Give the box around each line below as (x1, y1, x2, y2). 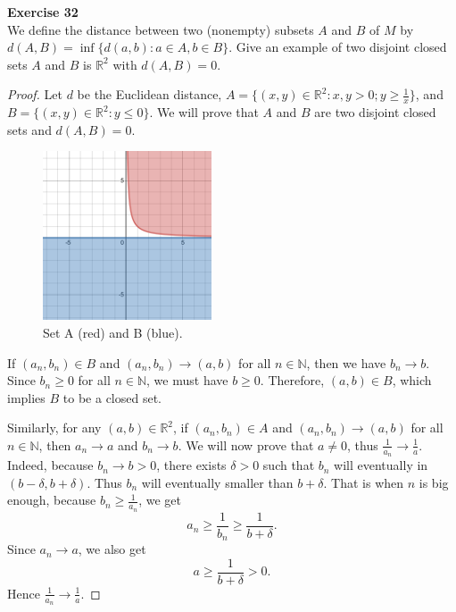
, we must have (146, 371, 228, 390)
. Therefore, (260, 371, 325, 390)
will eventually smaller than (141, 473, 294, 491)
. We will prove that (149, 103, 259, 122)
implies (7, 388, 46, 407)
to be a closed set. (62, 388, 162, 407)
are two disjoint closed (314, 103, 436, 122)
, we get (138, 490, 182, 509)
